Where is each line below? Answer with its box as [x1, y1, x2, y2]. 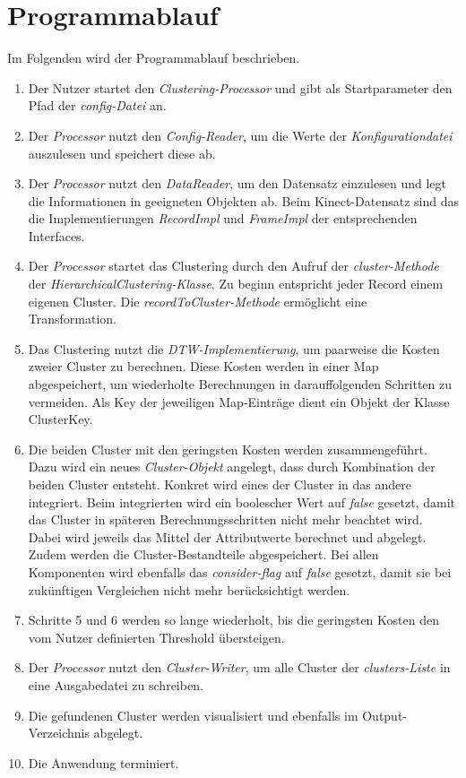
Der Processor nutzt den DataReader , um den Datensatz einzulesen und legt [28, 174, 446, 193]
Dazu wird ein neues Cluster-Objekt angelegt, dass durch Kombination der [28, 457, 436, 476]
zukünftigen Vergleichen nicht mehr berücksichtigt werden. [28, 580, 350, 599]
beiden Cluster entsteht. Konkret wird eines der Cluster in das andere [28, 475, 412, 493]
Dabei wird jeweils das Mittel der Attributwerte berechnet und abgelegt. [28, 527, 427, 546]
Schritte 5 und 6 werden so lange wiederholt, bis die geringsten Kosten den [28, 610, 439, 629]
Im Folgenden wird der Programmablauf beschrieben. [7, 48, 300, 67]
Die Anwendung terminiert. [28, 753, 179, 772]
